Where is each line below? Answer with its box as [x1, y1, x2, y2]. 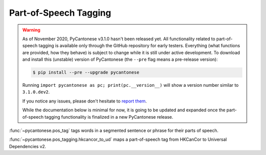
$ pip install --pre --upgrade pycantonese [33, 70, 140, 76]
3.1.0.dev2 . [22, 89, 50, 95]
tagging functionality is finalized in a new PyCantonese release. [44, 114, 173, 120]
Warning [22, 27, 40, 33]
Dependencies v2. [9, 143, 46, 149]
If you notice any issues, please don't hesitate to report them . [22, 98, 147, 104]
